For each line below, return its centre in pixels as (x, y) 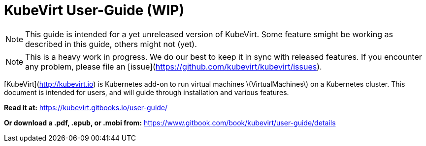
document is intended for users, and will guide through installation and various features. (147, 92)
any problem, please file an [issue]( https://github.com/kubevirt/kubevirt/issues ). (174, 66)
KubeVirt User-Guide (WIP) (94, 10)
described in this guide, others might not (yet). (111, 44)
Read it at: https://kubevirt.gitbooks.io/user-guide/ (86, 107)
